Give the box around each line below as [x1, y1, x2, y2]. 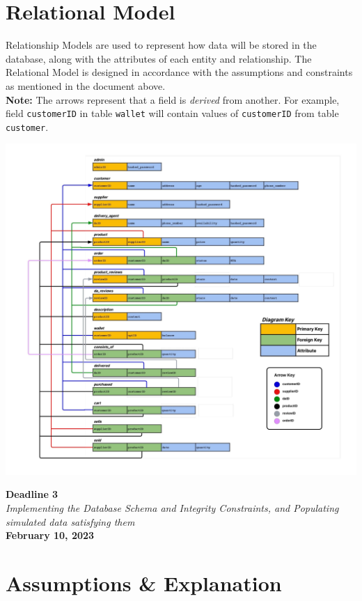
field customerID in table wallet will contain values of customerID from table [6, 106, 339, 120]
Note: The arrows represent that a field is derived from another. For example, [6, 92, 340, 107]
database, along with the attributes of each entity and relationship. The [6, 51, 312, 65]
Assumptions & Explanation [6, 569, 282, 598]
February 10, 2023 [6, 528, 95, 543]
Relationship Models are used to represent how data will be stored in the [6, 38, 317, 52]
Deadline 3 [6, 487, 58, 501]
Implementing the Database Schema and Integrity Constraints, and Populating [6, 501, 339, 515]
